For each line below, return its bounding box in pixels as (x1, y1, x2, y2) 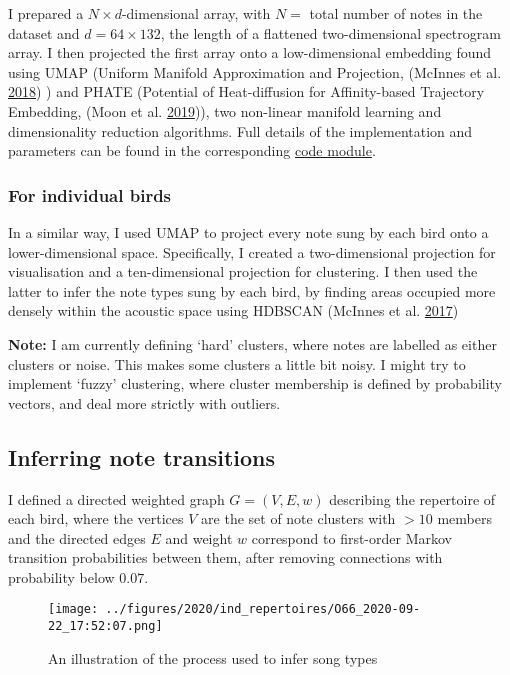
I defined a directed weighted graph (8, 488, 225, 509)
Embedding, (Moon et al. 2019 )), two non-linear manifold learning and (8, 100, 442, 121)
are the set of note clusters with (201, 508, 396, 529)
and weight (165, 527, 233, 548)
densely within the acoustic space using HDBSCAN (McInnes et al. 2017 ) (8, 300, 459, 321)
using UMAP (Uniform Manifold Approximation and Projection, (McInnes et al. (8, 61, 502, 82)
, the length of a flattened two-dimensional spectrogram (160, 22, 501, 43)
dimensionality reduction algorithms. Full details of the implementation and (8, 120, 473, 141)
